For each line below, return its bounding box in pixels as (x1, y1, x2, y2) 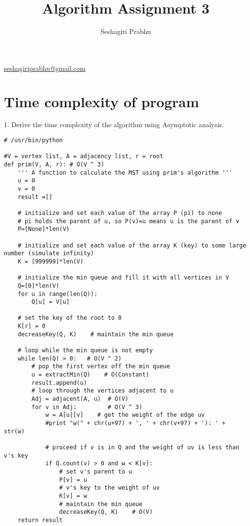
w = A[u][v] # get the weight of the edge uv (45, 411, 205, 419)
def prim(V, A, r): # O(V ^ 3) (4, 161, 104, 168)
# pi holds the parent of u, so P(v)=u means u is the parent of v (17, 217, 239, 225)
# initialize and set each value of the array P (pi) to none (17, 209, 222, 216)
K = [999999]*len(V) (17, 258, 84, 265)
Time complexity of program (4, 91, 199, 111)
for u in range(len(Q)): (17, 290, 98, 297)
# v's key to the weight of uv (59, 484, 160, 492)
